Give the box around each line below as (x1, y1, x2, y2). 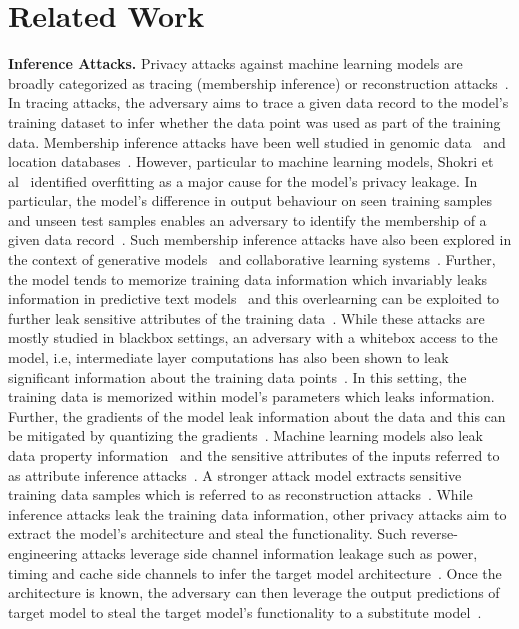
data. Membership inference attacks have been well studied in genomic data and (8, 131, 506, 152)
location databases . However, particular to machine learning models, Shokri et (8, 151, 494, 172)
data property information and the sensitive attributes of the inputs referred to (8, 445, 500, 465)
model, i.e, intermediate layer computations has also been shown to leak (8, 347, 449, 368)
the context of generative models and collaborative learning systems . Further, (8, 249, 496, 270)
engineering (8, 542, 78, 563)
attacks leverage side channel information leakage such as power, (81, 542, 478, 563)
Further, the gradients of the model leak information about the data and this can (8, 405, 506, 426)
